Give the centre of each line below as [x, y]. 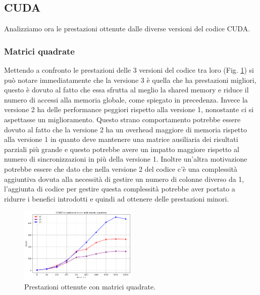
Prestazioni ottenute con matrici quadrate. [90, 286]
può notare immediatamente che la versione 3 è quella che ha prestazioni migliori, [130, 80]
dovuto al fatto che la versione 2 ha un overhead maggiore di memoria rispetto [125, 129]
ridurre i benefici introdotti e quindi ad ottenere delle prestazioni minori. [117, 198]
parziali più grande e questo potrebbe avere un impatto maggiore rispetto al [122, 149]
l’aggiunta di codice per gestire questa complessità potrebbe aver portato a [120, 189]
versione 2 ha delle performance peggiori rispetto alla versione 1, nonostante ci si [129, 109]
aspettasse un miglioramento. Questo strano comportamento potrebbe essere [122, 119]
